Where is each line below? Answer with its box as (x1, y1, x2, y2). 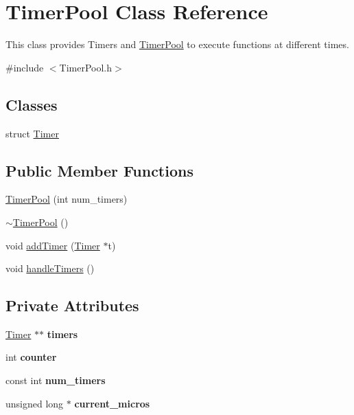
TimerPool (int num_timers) (5, 192, 128, 206)
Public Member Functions (5, 159, 193, 181)
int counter (5, 350, 57, 364)
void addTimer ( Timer (5, 238, 100, 252)
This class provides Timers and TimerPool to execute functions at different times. (5, 37, 349, 52)
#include (5, 60, 44, 74)
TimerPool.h (59, 60, 113, 74)
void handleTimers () (5, 261, 95, 276)
